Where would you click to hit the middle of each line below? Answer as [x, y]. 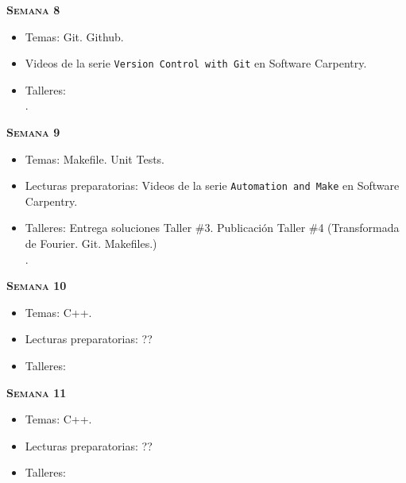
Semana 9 [33, 132]
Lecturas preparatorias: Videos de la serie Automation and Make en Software [212, 185]
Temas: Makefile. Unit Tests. [95, 158]
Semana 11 [37, 392]
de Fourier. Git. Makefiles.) [91, 243]
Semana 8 [33, 10]
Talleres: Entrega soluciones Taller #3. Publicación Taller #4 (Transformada [212, 228]
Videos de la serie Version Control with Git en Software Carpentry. [196, 63]
